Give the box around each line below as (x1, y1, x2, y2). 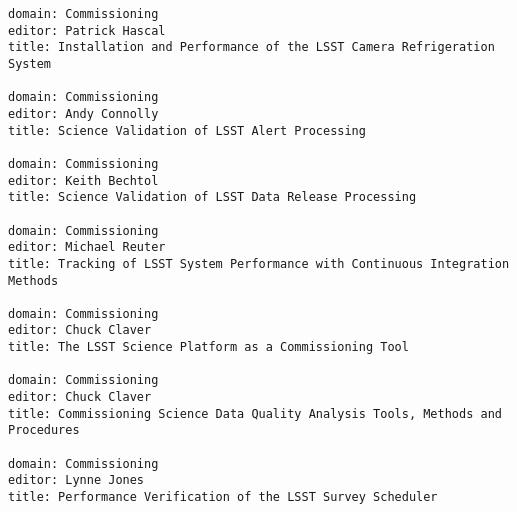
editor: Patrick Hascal (8, 23, 166, 38)
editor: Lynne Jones (8, 473, 145, 488)
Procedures (8, 423, 80, 438)
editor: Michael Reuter (8, 240, 166, 255)
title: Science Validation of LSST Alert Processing (8, 123, 366, 138)
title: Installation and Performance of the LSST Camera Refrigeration (8, 40, 495, 55)
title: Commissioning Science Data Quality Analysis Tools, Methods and (8, 406, 502, 421)
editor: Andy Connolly (8, 106, 159, 121)
